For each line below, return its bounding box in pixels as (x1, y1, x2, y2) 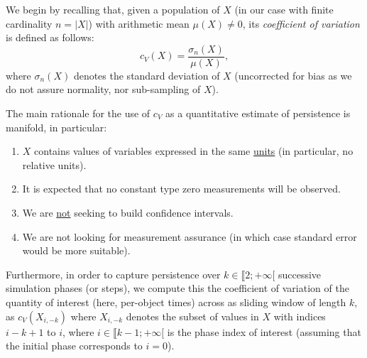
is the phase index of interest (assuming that (167, 324, 361, 339)
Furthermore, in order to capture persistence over (6, 266, 221, 281)
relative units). (22, 157, 87, 172)
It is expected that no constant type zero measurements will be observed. (22, 181, 341, 196)
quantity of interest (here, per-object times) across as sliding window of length (6, 294, 346, 309)
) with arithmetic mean (88, 16, 190, 31)
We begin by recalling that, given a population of (6, 2, 220, 16)
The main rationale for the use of (6, 106, 150, 121)
